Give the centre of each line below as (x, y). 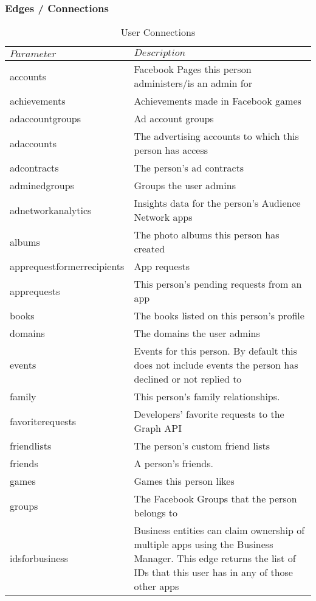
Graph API (158, 428)
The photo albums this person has (207, 235)
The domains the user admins (197, 333)
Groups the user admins (185, 186)
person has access (171, 150)
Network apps (163, 217)
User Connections (158, 32)
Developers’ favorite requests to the (209, 414)
